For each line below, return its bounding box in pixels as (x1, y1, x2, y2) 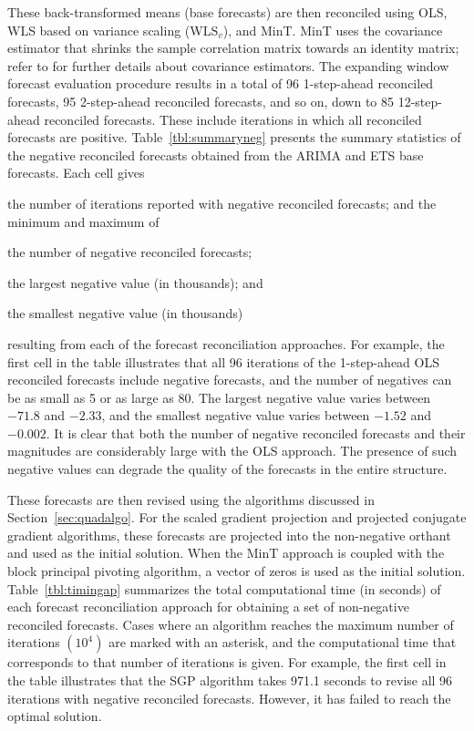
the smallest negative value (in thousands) (7, 304, 243, 323)
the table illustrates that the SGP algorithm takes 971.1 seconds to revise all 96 (7, 671, 453, 689)
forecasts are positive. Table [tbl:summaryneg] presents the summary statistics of (7, 128, 461, 147)
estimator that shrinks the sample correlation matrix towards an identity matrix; (7, 38, 459, 57)
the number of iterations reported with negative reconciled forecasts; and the (7, 193, 437, 212)
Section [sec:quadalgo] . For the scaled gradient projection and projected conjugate (7, 508, 467, 527)
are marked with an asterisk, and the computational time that (108, 633, 457, 652)
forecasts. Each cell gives (7, 163, 145, 182)
